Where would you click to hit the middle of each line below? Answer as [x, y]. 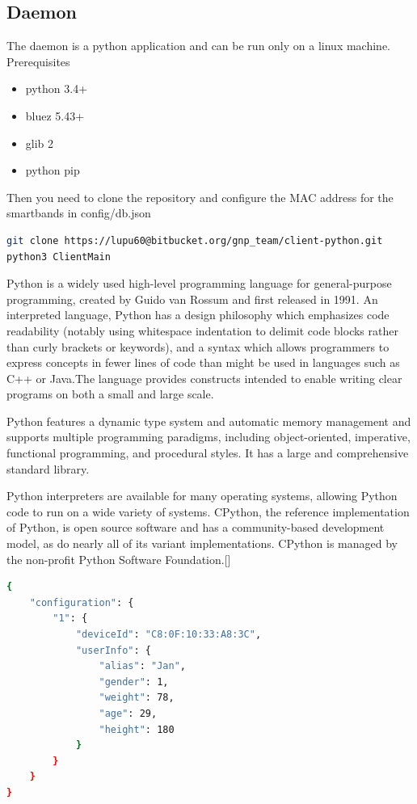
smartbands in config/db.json [79, 213]
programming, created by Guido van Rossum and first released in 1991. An [192, 299]
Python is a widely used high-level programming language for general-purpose [199, 283]
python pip [53, 170]
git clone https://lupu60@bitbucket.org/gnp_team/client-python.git [195, 240]
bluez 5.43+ [55, 115]
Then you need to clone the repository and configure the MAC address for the [200, 197]
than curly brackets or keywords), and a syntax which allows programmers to [198, 346]
